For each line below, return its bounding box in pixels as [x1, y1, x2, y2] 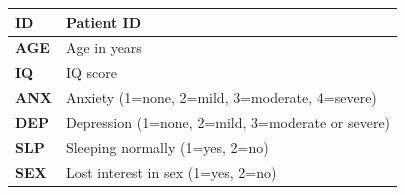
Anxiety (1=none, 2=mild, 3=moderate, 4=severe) [65, 87, 377, 108]
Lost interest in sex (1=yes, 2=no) [65, 161, 277, 182]
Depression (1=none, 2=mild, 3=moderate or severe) [65, 111, 391, 132]
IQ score [65, 62, 117, 83]
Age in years [65, 37, 142, 58]
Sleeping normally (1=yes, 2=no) [65, 136, 269, 157]
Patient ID [65, 11, 141, 32]
